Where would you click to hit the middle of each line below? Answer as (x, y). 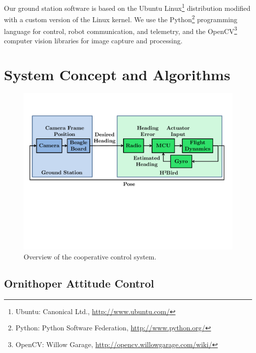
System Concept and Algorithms (117, 74)
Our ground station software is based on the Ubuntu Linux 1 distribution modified (127, 7)
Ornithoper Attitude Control (79, 283)
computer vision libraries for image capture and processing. (93, 40)
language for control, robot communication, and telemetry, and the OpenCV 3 (121, 30)
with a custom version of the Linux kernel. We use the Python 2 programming (121, 18)
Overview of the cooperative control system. (90, 257)
